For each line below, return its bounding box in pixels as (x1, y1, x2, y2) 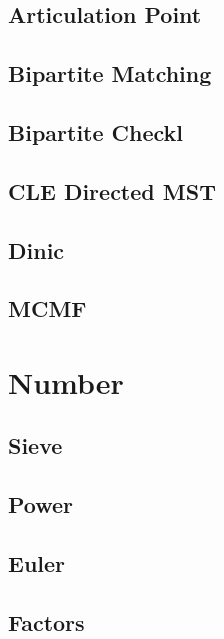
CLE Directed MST (8, 175, 216, 206)
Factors (8, 606, 85, 637)
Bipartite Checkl (8, 116, 184, 147)
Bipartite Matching (8, 58, 212, 89)
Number (8, 361, 124, 402)
